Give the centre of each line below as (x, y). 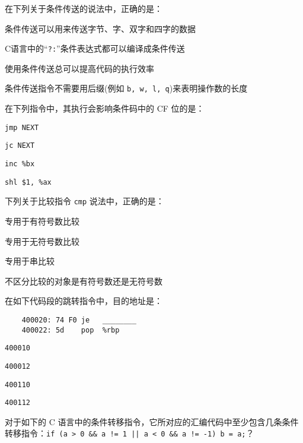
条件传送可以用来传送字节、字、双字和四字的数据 (100, 28)
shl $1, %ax (28, 182)
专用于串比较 (30, 261)
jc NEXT (20, 146)
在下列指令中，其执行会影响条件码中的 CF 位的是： (105, 108)
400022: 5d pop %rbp (71, 330)
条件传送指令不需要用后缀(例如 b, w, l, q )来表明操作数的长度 (126, 88)
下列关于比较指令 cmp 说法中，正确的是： (84, 201)
